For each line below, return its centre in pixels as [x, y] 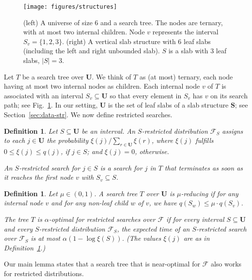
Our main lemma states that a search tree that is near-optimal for [102, 264]
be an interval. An [109, 131]
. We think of [111, 76]
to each [15, 140]
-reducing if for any [210, 193]
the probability [68, 140]
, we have [163, 203]
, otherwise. [152, 151]
